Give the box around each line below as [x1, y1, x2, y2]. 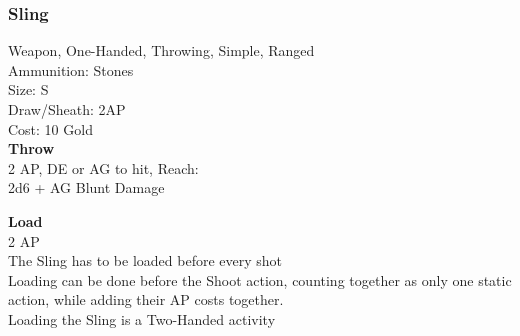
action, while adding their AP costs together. [8, 289, 284, 310]
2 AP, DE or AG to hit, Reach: [8, 157, 199, 178]
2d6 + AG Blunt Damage [8, 177, 165, 198]
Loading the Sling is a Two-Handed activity [8, 308, 276, 329]
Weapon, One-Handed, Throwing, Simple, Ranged [8, 40, 315, 61]
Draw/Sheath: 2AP [8, 99, 126, 119]
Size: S [8, 79, 49, 100]
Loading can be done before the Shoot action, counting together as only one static [8, 269, 512, 290]
